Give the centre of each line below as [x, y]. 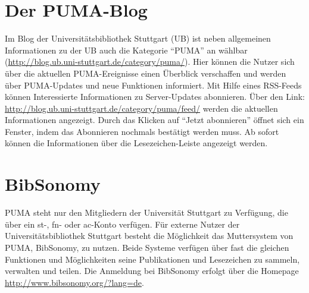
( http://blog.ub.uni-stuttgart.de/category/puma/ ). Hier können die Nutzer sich [150, 62]
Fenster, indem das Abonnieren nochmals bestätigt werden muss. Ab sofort [142, 131]
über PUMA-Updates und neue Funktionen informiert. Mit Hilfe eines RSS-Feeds [153, 85]
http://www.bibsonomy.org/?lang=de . [74, 282]
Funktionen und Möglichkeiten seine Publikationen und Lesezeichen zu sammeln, [152, 259]
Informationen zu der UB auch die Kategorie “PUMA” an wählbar [126, 50]
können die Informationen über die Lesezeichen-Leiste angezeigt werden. [136, 143]
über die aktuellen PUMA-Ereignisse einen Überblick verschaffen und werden [146, 73]
